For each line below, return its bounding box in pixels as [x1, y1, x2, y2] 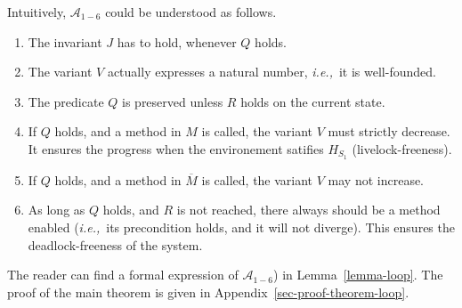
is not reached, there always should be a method [176, 200, 441, 219]
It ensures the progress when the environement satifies [28, 139, 324, 158]
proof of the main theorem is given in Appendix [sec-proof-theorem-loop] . [7, 282, 409, 301]
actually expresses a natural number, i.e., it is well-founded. [107, 62, 436, 81]
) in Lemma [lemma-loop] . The [273, 265, 443, 284]
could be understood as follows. [105, 3, 277, 20]
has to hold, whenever [117, 32, 237, 51]
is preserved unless [122, 92, 223, 110]
